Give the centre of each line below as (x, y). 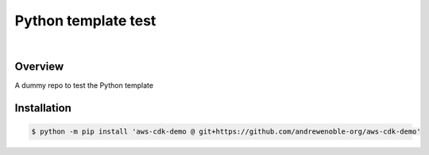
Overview (39, 67)
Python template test (85, 21)
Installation (43, 108)
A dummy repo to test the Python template (84, 85)
